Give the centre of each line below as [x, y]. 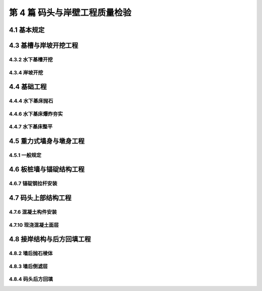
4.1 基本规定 [27, 30]
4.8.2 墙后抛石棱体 [31, 254]
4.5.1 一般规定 [25, 155]
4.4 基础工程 [28, 87]
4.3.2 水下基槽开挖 [31, 59]
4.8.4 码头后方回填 [31, 279]
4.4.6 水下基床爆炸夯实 [36, 114]
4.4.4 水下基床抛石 [31, 101]
